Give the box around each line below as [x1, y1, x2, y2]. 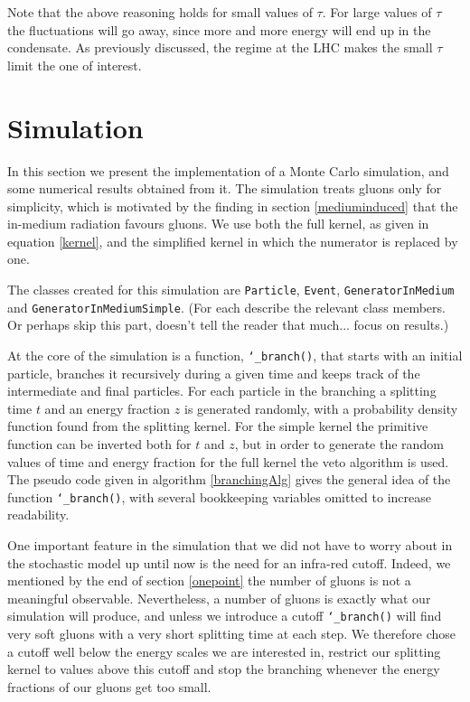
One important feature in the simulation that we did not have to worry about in [7, 536, 453, 555]
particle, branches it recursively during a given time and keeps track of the [7, 363, 420, 382]
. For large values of [322, 3, 432, 21]
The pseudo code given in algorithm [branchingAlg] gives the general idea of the [7, 470, 451, 489]
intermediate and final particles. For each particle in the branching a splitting [7, 381, 437, 400]
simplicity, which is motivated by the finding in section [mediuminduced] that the [7, 196, 458, 215]
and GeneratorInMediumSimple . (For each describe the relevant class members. [7, 297, 446, 316]
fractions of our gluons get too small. [7, 677, 211, 696]
